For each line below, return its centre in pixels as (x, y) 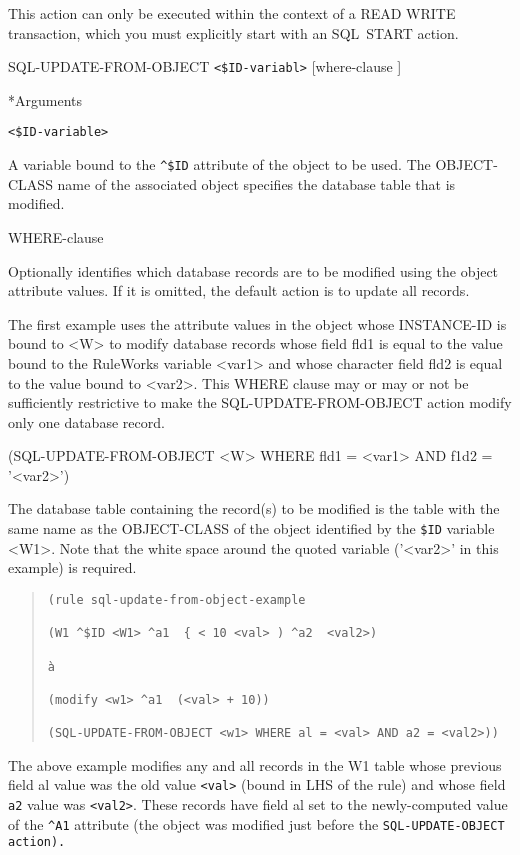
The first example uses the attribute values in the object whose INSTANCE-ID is (257, 323)
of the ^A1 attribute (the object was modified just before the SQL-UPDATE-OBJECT (256, 823)
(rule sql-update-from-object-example (176, 599)
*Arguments (45, 99)
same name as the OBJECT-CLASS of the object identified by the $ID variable (251, 528)
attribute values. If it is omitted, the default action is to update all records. (239, 290)
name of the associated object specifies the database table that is (256, 183)
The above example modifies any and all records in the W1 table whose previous (255, 764)
